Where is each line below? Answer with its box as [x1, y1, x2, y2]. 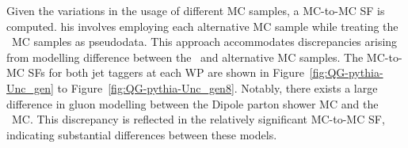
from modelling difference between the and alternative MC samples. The [6, 48, 364, 65]
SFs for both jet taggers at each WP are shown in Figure [28, 64, 304, 81]
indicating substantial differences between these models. [6, 126, 277, 142]
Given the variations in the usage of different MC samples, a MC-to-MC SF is [6, 2, 385, 18]
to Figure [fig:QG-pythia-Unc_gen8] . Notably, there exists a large [57, 79, 378, 96]
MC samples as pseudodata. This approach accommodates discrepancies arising [11, 33, 398, 50]
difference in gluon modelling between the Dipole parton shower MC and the [6, 95, 379, 112]
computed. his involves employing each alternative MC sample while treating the [6, 17, 398, 34]
